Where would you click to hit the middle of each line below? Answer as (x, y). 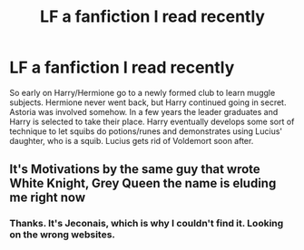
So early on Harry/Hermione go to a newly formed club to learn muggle (142, 92)
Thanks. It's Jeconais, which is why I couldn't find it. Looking (147, 224)
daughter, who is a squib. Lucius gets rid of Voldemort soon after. (132, 140)
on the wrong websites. (63, 235)
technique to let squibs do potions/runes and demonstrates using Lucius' (146, 131)
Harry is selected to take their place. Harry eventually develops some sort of (152, 121)
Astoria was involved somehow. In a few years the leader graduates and (144, 111)
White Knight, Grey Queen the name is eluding (143, 183)
